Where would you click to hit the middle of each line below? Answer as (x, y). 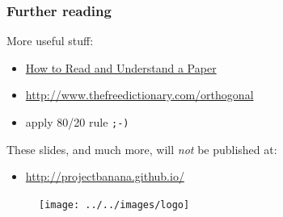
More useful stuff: (50, 41)
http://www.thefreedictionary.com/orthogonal (139, 95)
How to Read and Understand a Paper (121, 67)
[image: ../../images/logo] (114, 204)
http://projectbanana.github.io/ (105, 176)
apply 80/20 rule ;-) (77, 122)
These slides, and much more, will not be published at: (142, 149)
